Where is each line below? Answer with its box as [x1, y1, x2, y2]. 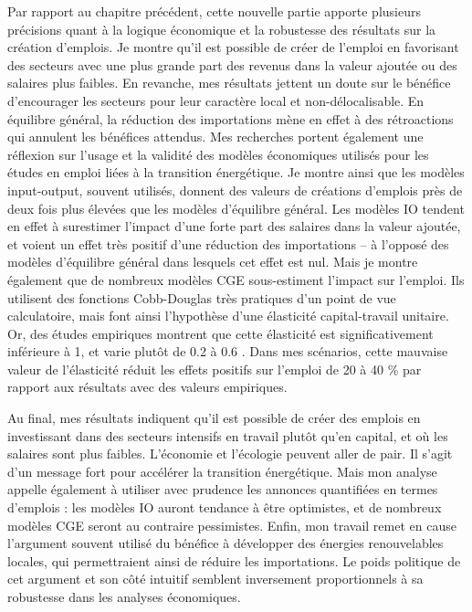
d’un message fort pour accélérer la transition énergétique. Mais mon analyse [7, 461, 437, 480]
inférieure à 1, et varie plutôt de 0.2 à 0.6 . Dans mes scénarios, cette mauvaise [7, 342, 448, 361]
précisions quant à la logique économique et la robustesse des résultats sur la [7, 19, 436, 38]
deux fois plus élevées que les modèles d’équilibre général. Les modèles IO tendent [7, 198, 465, 217]
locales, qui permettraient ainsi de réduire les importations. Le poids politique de [7, 551, 461, 570]
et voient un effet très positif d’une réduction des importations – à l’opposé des [7, 234, 449, 253]
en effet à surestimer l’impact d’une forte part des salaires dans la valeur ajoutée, [7, 216, 461, 236]
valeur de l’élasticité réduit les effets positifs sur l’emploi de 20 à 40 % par [7, 359, 422, 378]
